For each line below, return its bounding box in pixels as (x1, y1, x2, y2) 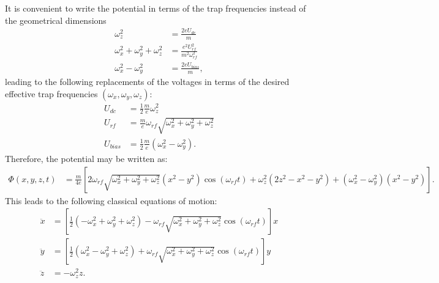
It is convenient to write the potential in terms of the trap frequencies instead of (5, 2, 306, 14)
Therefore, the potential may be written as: (5, 152, 168, 164)
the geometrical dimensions (5, 13, 107, 26)
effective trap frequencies (5, 87, 98, 100)
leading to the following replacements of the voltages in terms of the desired (5, 75, 290, 88)
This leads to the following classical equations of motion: (5, 194, 217, 207)
